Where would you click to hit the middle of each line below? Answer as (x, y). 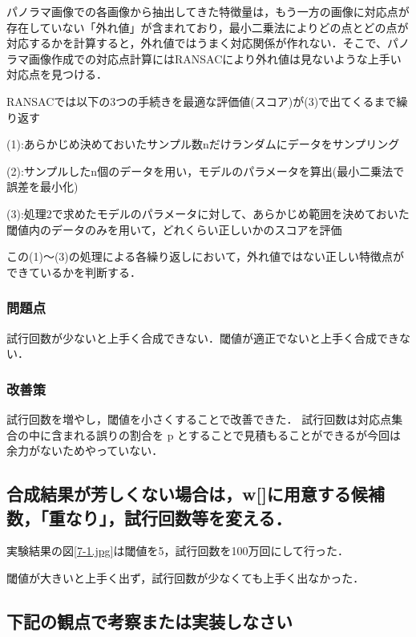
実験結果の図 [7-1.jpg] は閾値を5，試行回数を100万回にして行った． (178, 551)
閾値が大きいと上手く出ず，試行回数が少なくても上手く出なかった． (186, 577)
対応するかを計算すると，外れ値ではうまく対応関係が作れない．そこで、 (197, 43)
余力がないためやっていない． (85, 450)
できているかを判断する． (74, 272)
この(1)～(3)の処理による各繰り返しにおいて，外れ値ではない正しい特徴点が (205, 256)
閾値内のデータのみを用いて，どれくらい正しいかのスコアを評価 (174, 229)
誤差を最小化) (42, 187)
